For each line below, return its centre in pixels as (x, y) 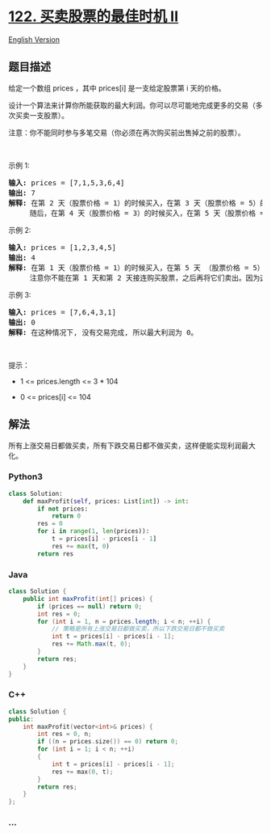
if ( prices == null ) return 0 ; (90, 606)
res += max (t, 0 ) (81, 546)
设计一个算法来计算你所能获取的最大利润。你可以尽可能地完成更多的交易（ (132, 105)
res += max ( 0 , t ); (82, 772)
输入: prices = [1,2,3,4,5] (63, 247)
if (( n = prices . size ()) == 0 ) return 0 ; (108, 742)
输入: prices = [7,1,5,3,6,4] (67, 182)
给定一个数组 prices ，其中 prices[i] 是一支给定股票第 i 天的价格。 (117, 88)
